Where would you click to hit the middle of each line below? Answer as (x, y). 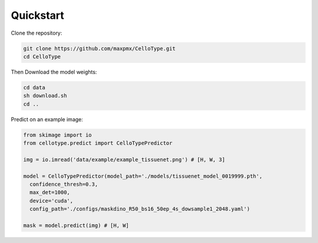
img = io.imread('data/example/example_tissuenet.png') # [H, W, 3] (124, 159)
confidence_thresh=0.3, (64, 184)
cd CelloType (42, 56)
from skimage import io (58, 135)
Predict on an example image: (47, 119)
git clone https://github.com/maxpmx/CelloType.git (100, 48)
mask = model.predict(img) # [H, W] (76, 225)
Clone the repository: (37, 33)
